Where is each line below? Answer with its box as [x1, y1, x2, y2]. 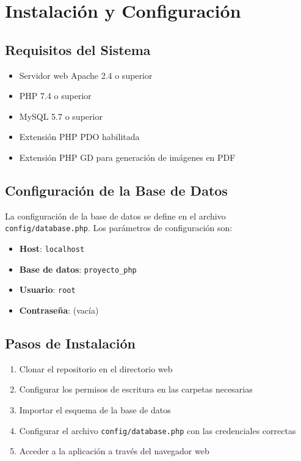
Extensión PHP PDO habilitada [19, 130, 140, 143]
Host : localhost [19, 242, 85, 254]
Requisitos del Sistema [5, 40, 151, 59]
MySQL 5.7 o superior [19, 109, 103, 122]
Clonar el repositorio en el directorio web [19, 362, 173, 375]
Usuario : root [19, 283, 76, 296]
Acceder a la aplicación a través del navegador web [19, 444, 209, 457]
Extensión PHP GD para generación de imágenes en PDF [19, 150, 236, 163]
